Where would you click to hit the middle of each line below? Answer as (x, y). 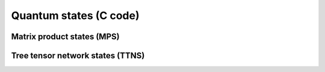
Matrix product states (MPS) (65, 37)
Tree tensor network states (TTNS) (78, 56)
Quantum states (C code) (75, 15)
